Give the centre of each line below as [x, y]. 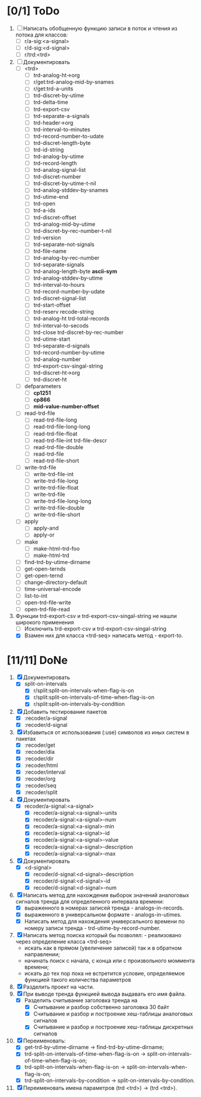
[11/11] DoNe [37, 660]
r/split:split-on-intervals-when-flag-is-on [83, 690]
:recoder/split [41, 792]
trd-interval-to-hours [59, 285]
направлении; [42, 954]
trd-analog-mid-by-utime [64, 224]
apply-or [44, 535]
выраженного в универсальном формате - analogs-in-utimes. [103, 914]
